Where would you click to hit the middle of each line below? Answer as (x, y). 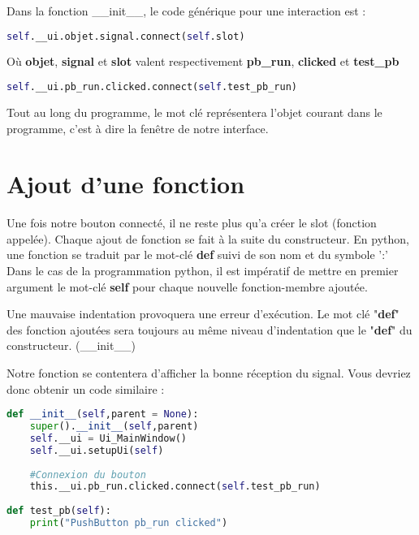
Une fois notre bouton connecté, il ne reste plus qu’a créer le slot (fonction (192, 223)
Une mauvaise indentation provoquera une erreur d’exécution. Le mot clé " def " (203, 314)
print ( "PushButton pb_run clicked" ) (129, 523)
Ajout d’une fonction (126, 184)
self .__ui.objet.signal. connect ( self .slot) (126, 36)
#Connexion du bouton (88, 475)
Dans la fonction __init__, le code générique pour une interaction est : (186, 11)
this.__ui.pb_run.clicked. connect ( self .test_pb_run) (175, 487)
